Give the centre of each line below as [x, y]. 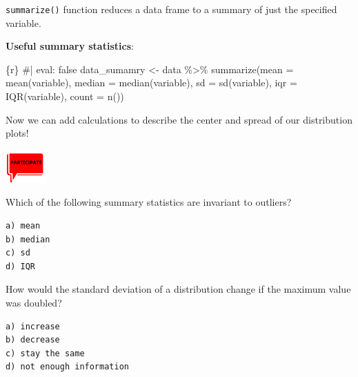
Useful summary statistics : [70, 46]
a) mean [23, 226]
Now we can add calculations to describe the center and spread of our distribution [179, 119]
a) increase [33, 326]
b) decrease [33, 340]
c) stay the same [45, 353]
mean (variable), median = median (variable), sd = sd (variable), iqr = [151, 83]
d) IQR [20, 266]
